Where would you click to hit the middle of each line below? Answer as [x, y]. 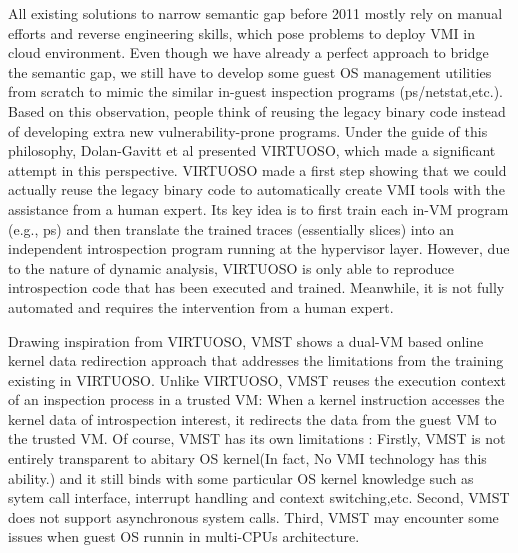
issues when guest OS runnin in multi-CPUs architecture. [184, 536]
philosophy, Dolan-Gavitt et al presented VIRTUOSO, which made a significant [252, 150]
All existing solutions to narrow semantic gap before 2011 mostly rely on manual [255, 13]
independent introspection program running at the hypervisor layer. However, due [259, 248]
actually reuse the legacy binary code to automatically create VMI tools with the [256, 189]
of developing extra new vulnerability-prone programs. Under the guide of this [248, 130]
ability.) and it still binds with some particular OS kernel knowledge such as [241, 477]
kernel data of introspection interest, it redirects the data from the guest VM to [252, 418]
